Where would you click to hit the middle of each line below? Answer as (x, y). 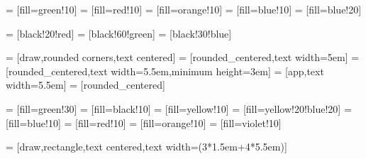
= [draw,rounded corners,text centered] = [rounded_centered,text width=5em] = (183, 57)
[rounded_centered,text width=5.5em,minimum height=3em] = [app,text (165, 71)
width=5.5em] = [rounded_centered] (85, 85)
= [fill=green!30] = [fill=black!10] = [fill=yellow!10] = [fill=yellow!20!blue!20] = (179, 108)
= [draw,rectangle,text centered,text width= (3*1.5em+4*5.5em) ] (146, 147)
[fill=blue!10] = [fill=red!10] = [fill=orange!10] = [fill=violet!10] (144, 122)
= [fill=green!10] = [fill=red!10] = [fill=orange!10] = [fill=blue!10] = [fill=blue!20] (184, 9)
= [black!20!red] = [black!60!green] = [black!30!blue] (119, 33)
